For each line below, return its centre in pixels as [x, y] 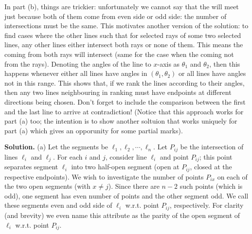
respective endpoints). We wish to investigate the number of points [104, 176]
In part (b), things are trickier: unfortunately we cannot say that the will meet [122, 6]
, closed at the [211, 167]
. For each [68, 156]
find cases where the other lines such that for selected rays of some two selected [123, 35]
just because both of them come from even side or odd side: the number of [116, 16]
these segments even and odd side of [58, 205]
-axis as [169, 63]
